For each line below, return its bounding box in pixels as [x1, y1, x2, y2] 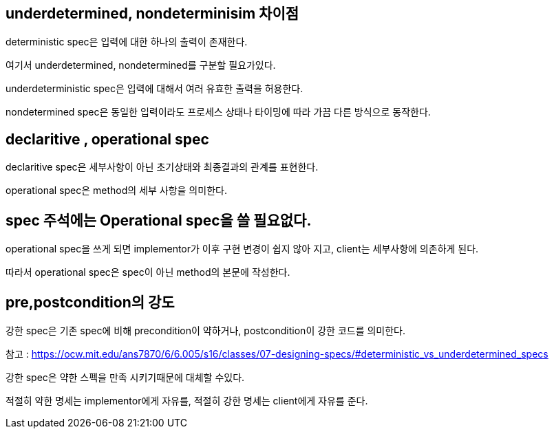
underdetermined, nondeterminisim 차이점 [6, 5, 299, 22]
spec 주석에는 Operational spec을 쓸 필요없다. [6, 211, 312, 229]
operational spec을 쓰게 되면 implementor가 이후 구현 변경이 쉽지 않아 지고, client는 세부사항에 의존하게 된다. [6, 243, 479, 255]
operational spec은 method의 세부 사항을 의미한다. [6, 184, 227, 197]
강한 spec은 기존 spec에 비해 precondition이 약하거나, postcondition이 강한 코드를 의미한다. [6, 324, 406, 336]
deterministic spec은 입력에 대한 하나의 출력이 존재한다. [6, 36, 248, 48]
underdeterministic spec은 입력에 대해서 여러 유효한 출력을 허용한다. [6, 83, 303, 95]
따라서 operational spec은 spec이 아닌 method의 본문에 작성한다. [6, 266, 290, 279]
